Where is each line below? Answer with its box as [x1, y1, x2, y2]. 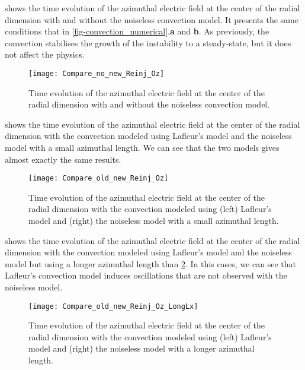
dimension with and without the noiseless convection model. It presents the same [5, 13, 298, 26]
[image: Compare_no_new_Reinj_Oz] [28, 69, 165, 78]
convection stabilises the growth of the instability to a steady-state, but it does [5, 36, 291, 49]
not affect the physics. [5, 48, 85, 61]
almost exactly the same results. [5, 153, 121, 165]
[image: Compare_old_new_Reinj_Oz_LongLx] [28, 302, 198, 311]
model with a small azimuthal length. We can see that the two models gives [5, 141, 280, 153]
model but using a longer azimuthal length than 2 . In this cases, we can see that [5, 257, 296, 270]
